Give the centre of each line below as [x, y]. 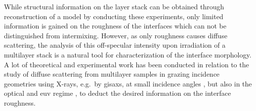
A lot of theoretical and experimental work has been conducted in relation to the [127, 64]
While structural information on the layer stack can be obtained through [114, 6]
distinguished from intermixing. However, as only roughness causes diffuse [116, 35]
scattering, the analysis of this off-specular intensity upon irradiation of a [115, 45]
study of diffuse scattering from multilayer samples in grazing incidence [112, 74]
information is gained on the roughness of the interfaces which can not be [115, 26]
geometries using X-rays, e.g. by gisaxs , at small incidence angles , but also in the [128, 83]
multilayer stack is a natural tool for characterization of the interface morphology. [128, 54]
